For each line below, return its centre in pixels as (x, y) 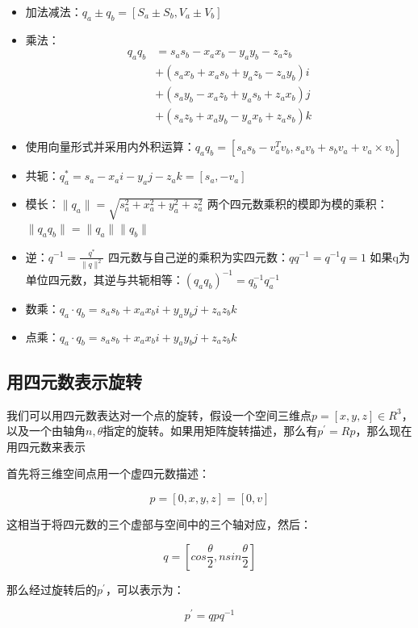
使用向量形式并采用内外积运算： (110, 147)
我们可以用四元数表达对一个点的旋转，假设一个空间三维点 (159, 414)
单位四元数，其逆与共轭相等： (104, 279)
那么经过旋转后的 (52, 589)
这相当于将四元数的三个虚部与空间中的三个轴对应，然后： (159, 524)
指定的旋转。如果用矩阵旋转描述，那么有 (210, 431)
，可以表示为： (145, 589)
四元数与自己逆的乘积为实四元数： (198, 256)
